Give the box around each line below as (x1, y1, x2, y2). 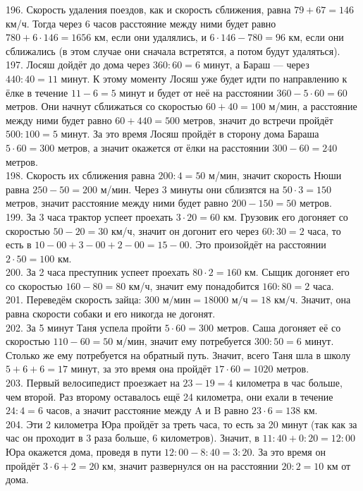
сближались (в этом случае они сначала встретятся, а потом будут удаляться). (6, 43, 340, 58)
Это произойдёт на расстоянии (195, 237, 326, 252)
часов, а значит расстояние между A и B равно (46, 403, 249, 418)
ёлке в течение (6, 85, 68, 99)
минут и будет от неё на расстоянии (119, 85, 273, 99)
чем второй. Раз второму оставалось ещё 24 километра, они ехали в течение (6, 389, 333, 404)
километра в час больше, (235, 375, 343, 390)
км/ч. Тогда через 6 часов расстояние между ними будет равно (6, 16, 276, 30)
